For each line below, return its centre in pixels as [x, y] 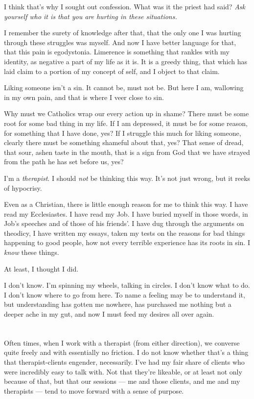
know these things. [32, 252]
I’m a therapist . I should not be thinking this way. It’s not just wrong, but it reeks [127, 178]
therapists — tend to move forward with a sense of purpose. [94, 390]
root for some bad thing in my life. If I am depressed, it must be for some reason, [126, 123]
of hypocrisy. [23, 187]
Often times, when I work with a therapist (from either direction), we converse [122, 342]
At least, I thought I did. [41, 268]
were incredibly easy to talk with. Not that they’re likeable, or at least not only [123, 371]
